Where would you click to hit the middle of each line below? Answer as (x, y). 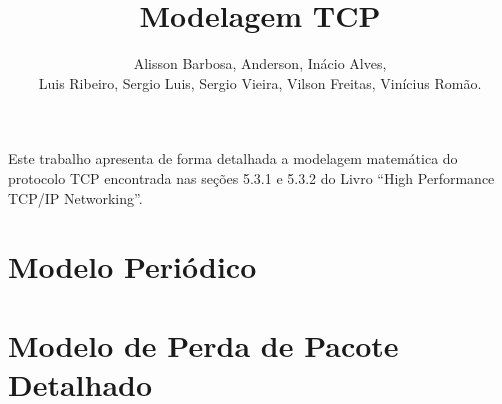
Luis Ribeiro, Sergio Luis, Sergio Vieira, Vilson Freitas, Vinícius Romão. (260, 82)
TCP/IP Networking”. (75, 197)
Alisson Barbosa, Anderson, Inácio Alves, (260, 63)
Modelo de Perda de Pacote (203, 344)
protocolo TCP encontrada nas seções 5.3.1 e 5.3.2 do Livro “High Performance (251, 177)
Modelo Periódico (132, 266)
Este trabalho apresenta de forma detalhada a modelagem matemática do (233, 158)
